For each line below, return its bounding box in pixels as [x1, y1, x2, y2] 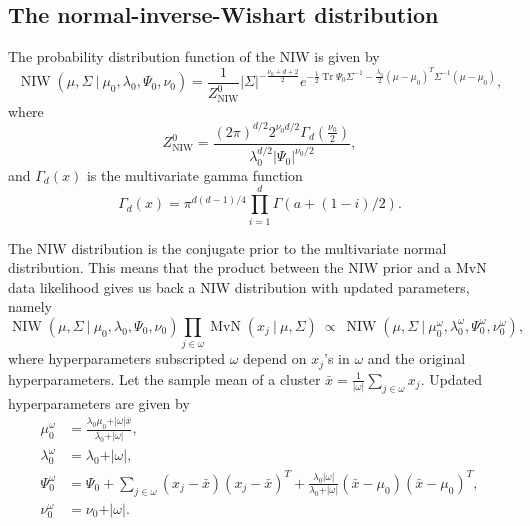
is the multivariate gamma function [86, 164, 303, 185]
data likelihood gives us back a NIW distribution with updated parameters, [8, 276, 470, 297]
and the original [367, 348, 466, 369]
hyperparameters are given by [8, 392, 190, 413]
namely [8, 296, 52, 317]
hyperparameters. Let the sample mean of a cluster [8, 368, 321, 389]
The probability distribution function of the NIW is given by [8, 46, 380, 67]
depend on [243, 348, 307, 369]
